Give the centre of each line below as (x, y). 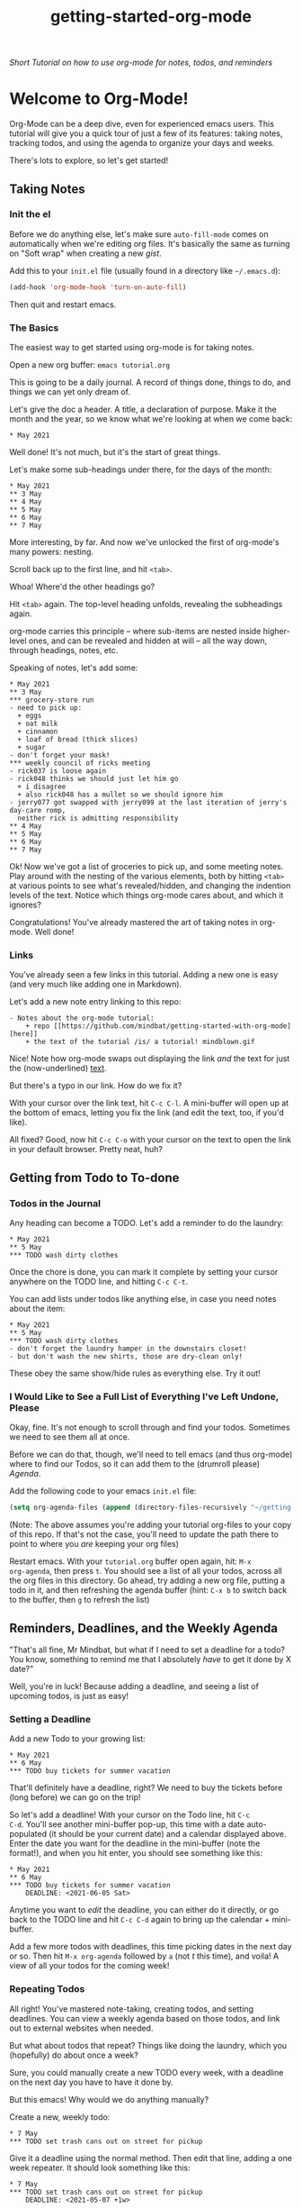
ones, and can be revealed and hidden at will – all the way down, (148, 641)
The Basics (34, 328)
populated (28, 1834)
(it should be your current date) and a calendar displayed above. (168, 1834)
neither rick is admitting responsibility (98, 818)
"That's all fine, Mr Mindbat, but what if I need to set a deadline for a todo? (147, 1650)
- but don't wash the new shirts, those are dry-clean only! (126, 1356)
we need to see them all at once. (70, 1437)
